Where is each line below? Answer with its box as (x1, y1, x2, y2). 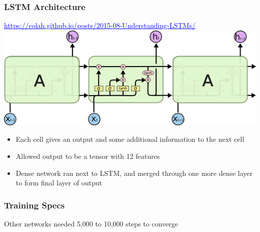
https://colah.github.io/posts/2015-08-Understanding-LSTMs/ (4, 20, 195, 31)
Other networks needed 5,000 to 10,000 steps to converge (4, 218, 178, 228)
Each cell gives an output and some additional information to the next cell (15, 134, 244, 144)
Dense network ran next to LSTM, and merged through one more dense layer (15, 167, 253, 178)
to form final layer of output (15, 177, 102, 188)
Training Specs (4, 198, 65, 211)
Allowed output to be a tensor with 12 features (15, 151, 160, 161)
